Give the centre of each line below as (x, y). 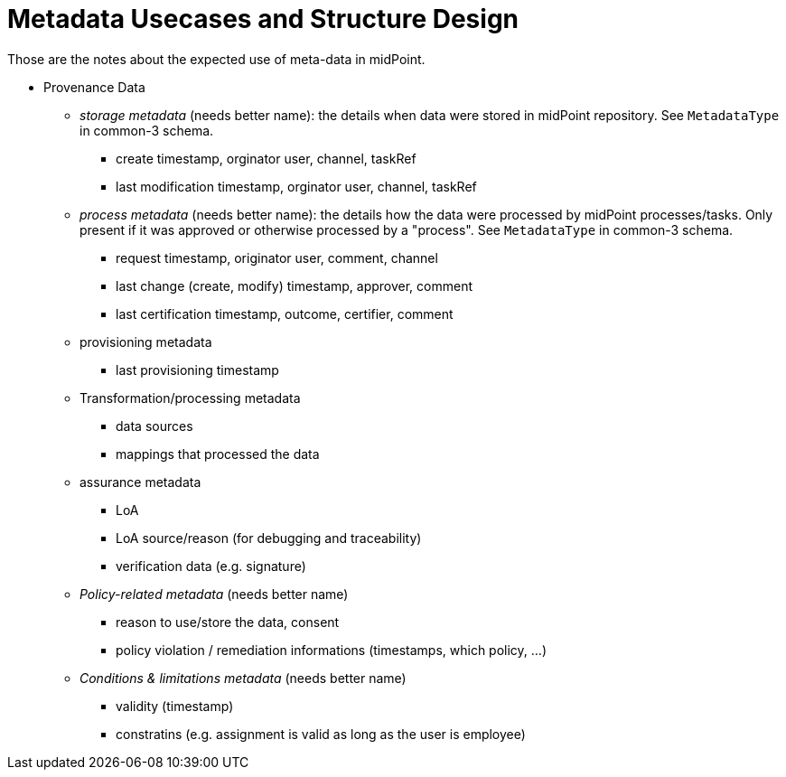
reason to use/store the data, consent (228, 622)
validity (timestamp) (175, 706)
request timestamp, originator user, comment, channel (277, 257)
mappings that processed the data (218, 454)
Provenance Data (94, 87)
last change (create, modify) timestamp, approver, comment (295, 286)
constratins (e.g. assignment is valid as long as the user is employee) (321, 734)
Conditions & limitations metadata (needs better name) (243, 678)
